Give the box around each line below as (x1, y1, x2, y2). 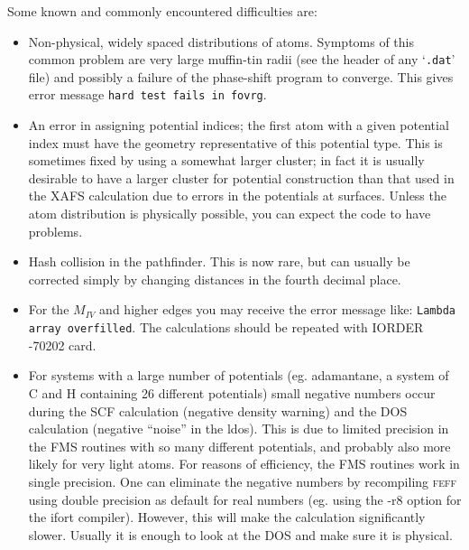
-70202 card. (28, 335, 97, 354)
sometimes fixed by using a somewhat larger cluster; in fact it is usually (28, 151, 425, 170)
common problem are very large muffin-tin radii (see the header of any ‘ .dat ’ (28, 50, 455, 69)
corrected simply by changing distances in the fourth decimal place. (28, 269, 401, 288)
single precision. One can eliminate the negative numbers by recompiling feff (28, 471, 457, 490)
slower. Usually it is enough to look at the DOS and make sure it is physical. (28, 525, 453, 544)
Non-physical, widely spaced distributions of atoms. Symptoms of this (28, 32, 415, 51)
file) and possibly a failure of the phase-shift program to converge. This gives (28, 67, 454, 86)
